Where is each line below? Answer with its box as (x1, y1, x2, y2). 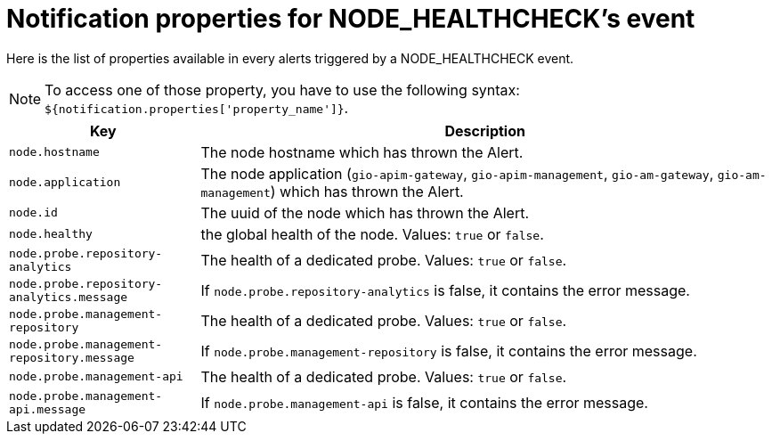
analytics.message (9, 290, 128, 304)
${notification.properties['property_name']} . (45, 98, 349, 117)
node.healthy (9, 227, 93, 241)
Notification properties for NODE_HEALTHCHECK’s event (6, 4, 695, 34)
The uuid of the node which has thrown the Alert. (200, 203, 530, 222)
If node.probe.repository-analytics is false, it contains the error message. (200, 281, 690, 299)
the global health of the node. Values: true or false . (200, 225, 544, 243)
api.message (9, 402, 86, 416)
